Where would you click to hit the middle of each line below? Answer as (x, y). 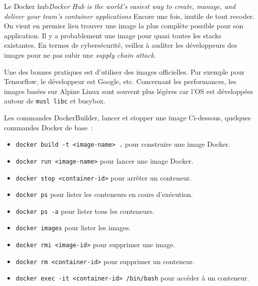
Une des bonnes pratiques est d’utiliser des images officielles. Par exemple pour (124, 71)
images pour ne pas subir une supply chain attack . (80, 54)
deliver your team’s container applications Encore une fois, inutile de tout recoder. (129, 16)
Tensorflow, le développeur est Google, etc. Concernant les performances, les (120, 81)
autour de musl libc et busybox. (55, 101)
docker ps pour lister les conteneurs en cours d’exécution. (104, 194)
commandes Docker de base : (48, 127)
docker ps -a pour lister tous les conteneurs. (85, 211)
